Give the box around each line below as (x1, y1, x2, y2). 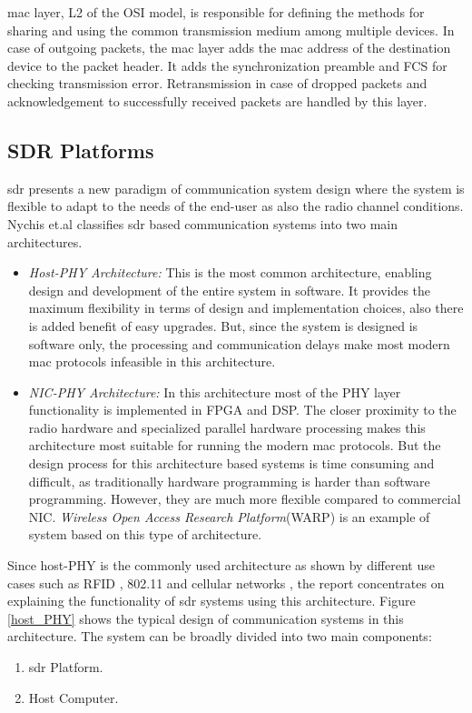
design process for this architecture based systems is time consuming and (28, 454, 435, 473)
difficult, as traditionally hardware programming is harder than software (28, 471, 430, 490)
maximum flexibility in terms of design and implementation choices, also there (28, 298, 464, 317)
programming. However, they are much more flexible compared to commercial (28, 489, 461, 508)
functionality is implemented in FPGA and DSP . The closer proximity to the (28, 400, 457, 419)
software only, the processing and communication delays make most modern (28, 334, 450, 353)
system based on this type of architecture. (28, 525, 262, 544)
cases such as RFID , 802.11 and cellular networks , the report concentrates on (7, 573, 445, 592)
